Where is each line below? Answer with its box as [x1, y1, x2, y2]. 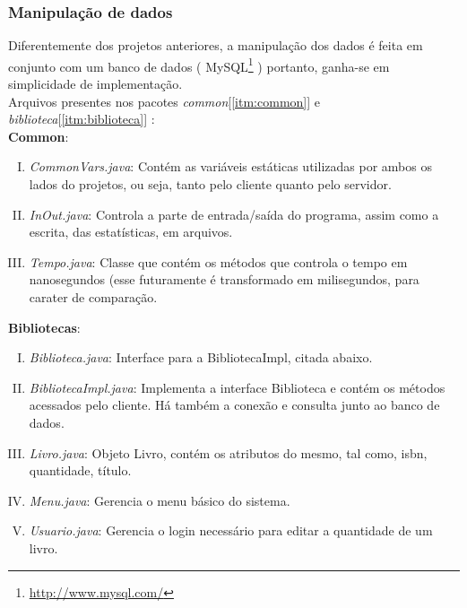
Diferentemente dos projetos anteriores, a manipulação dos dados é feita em [8, 36, 423, 55]
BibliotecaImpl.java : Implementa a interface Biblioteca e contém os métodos [29, 378, 445, 396]
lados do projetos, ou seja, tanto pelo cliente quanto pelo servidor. [29, 175, 392, 194]
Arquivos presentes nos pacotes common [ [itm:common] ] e [8, 91, 320, 110]
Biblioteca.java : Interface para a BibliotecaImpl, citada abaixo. [29, 348, 373, 367]
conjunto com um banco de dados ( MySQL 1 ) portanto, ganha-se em [8, 54, 390, 75]
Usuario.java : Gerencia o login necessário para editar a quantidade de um [29, 521, 433, 540]
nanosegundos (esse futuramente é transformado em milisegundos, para [29, 270, 419, 289]
